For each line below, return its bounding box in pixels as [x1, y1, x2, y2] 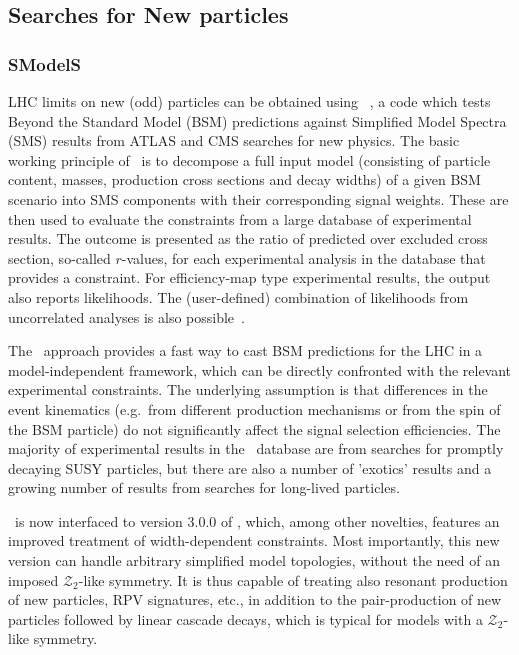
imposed [8, 569, 59, 590]
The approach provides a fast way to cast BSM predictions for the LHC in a [8, 340, 483, 361]
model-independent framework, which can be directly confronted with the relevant [8, 359, 512, 380]
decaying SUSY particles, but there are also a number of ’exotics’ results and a [8, 457, 492, 478]
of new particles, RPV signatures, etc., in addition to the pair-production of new [8, 589, 502, 610]
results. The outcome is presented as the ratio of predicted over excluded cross [8, 228, 488, 249]
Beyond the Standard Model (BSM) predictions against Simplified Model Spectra [8, 110, 507, 131]
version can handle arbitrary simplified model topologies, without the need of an [8, 550, 500, 571]
